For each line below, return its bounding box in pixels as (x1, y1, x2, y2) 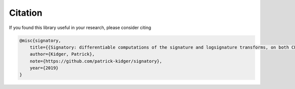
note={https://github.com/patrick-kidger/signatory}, (29, 58, 162, 64)
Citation (9, 7, 43, 18)
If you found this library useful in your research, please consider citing (9, 25, 151, 30)
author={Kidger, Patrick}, (29, 52, 95, 57)
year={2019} (29, 65, 59, 71)
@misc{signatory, (19, 37, 61, 43)
